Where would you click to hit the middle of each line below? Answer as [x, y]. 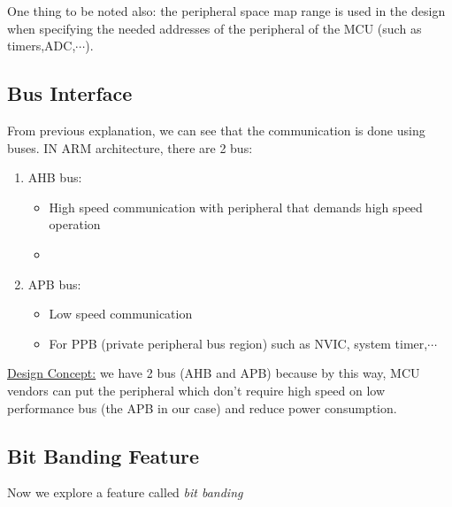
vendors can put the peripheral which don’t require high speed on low [196, 390]
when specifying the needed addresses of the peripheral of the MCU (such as [215, 28]
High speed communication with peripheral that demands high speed [236, 207]
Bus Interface [70, 93]
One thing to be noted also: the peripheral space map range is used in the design [226, 11]
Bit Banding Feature [103, 455]
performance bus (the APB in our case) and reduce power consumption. [202, 407]
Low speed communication [121, 314]
